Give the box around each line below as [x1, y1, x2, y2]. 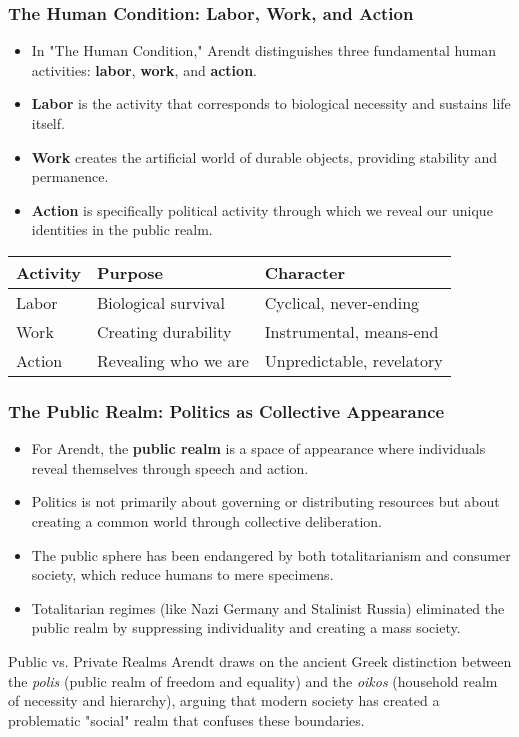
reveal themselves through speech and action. [31, 457, 309, 478]
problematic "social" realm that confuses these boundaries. [8, 709, 365, 730]
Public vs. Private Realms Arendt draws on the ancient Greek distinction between [8, 650, 512, 671]
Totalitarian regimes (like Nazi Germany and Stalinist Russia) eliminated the [31, 597, 505, 618]
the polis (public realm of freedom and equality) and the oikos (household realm [8, 670, 498, 691]
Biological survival [97, 290, 225, 314]
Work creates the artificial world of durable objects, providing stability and [31, 146, 497, 167]
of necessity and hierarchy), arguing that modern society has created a [8, 690, 440, 711]
